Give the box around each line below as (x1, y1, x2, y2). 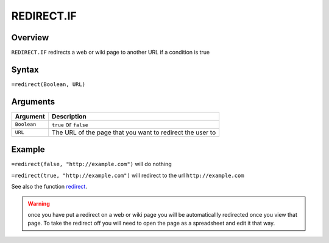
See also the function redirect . (11, 183, 88, 190)
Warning (27, 200, 50, 207)
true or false (52, 120, 88, 128)
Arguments (11, 96, 55, 107)
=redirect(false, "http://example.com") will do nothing (11, 161, 172, 168)
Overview (11, 32, 49, 43)
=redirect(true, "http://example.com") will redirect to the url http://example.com (11, 172, 244, 179)
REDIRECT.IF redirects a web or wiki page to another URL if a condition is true (11, 49, 210, 56)
